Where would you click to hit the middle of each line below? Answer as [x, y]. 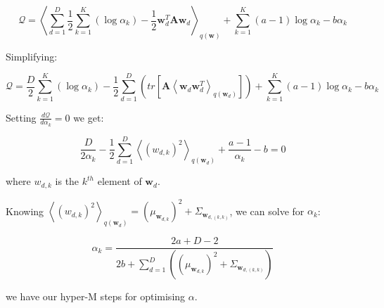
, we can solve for [267, 211]
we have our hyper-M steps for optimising [96, 296]
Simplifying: [32, 56]
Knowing [25, 211]
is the [67, 181]
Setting [21, 117]
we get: [89, 117]
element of [120, 181]
